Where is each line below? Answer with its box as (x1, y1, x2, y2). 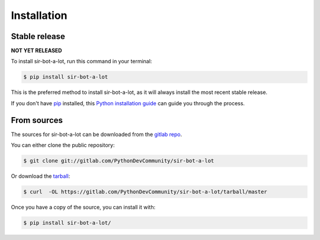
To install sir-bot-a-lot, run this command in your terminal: (11, 58, 152, 65)
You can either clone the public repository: (11, 142, 115, 149)
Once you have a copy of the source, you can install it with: (11, 204, 156, 211)
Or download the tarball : (11, 173, 71, 180)
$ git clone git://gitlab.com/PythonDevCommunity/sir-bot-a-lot (23, 157, 215, 164)
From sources (11, 115, 63, 125)
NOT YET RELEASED (11, 47, 62, 54)
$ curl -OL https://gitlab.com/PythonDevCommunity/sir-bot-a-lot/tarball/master (23, 189, 268, 195)
